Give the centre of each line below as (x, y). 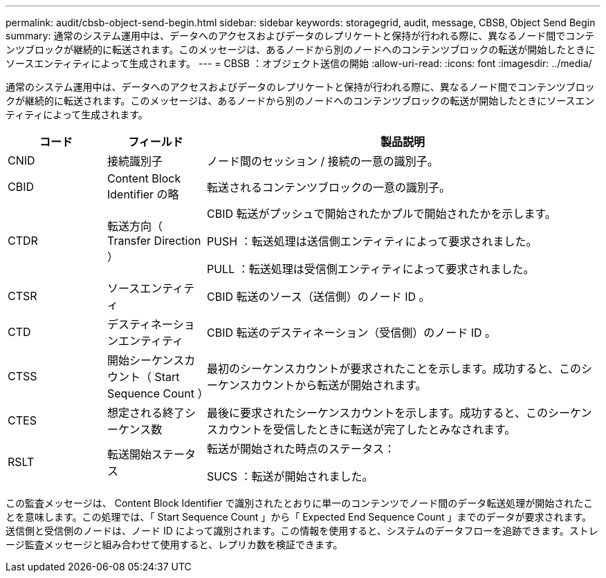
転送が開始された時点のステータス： (301, 449)
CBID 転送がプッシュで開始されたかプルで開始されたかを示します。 (381, 214)
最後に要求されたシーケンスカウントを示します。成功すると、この (377, 413)
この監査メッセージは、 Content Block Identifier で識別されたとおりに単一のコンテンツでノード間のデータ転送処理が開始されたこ (300, 503)
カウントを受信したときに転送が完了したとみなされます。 (367, 429)
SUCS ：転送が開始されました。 (290, 476)
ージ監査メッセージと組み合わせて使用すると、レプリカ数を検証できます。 (174, 544)
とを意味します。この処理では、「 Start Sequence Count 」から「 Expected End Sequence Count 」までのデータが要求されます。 (299, 517)
